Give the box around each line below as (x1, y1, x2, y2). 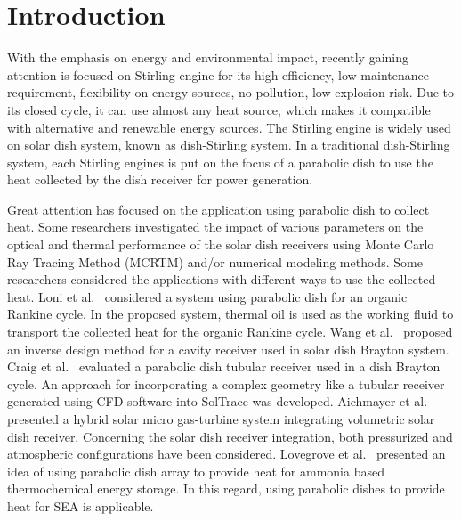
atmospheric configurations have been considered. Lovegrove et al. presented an (7, 444, 446, 463)
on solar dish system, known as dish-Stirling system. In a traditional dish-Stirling (7, 135, 450, 154)
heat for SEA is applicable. (7, 496, 154, 515)
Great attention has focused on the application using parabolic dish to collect (7, 199, 430, 218)
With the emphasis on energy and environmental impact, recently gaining (7, 48, 409, 67)
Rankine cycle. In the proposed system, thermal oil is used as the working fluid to (7, 305, 454, 323)
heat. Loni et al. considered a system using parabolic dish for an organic (7, 287, 408, 305)
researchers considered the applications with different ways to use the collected (7, 270, 436, 289)
